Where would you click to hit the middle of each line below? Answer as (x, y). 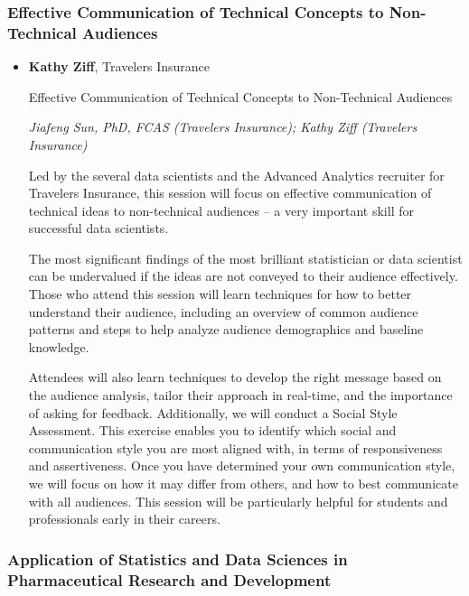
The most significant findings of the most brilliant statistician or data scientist (245, 258)
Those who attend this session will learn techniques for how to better (220, 294)
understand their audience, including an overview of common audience (223, 311)
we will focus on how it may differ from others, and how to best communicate (243, 484)
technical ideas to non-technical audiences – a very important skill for (221, 210)
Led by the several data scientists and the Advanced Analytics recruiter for (236, 175)
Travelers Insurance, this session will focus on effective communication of (230, 193)
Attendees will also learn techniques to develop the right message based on (235, 377)
